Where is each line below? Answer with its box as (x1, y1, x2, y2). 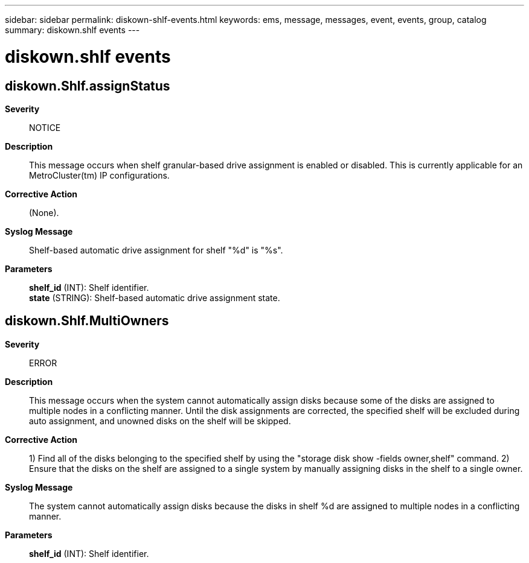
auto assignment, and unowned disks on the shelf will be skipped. (29, 415, 291, 426)
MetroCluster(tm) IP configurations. (29, 170, 170, 180)
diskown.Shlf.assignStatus (5, 78, 170, 94)
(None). (29, 207, 59, 218)
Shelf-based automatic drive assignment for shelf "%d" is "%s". (29, 244, 283, 255)
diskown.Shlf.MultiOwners (5, 313, 169, 329)
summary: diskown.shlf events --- (5, 25, 140, 35)
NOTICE (29, 122, 61, 133)
